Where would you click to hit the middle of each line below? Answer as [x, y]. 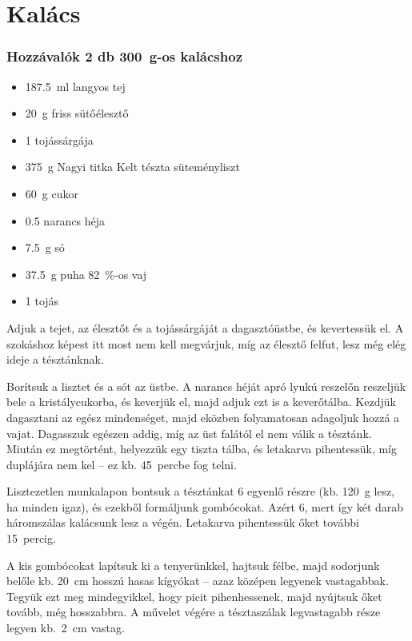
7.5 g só [45, 247]
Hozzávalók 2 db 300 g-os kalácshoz [125, 56]
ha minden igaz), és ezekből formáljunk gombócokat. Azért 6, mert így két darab [205, 506]
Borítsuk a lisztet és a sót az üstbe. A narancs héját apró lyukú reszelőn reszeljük [206, 386]
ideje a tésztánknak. [55, 359]
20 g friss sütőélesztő [77, 113]
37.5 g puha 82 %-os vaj [86, 274]
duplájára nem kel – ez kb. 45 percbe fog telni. [122, 464]
